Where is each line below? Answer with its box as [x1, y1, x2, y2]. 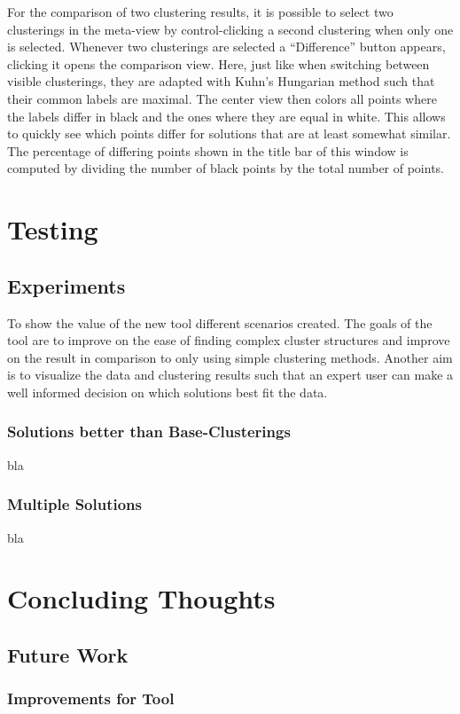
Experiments [7, 271, 126, 299]
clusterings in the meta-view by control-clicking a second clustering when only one [7, 20, 454, 38]
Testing [7, 211, 98, 247]
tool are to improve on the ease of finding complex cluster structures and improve [7, 331, 450, 349]
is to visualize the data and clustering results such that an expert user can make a [7, 365, 454, 384]
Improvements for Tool [7, 687, 175, 710]
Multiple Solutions [7, 493, 142, 515]
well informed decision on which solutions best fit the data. [7, 382, 328, 401]
